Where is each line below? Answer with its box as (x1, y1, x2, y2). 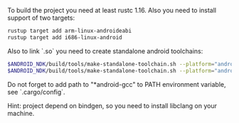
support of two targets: (7, 14, 75, 22)
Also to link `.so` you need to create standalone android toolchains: (7, 46, 203, 55)
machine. (7, 109, 35, 117)
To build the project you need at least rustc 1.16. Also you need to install (7, 6, 217, 14)
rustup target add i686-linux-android (7, 33, 122, 41)
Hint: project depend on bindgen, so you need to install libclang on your (7, 101, 217, 109)
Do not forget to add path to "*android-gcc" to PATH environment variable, (7, 80, 226, 88)
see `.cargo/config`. (7, 87, 65, 96)
